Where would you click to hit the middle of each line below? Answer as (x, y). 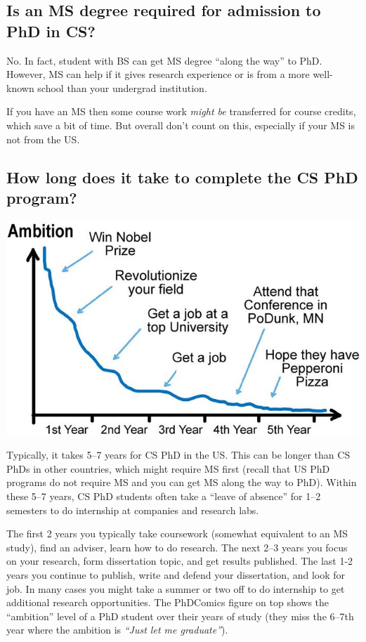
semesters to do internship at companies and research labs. (133, 510)
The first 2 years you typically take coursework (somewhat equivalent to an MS (177, 533)
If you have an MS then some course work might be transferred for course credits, (181, 111)
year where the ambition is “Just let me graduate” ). (117, 630)
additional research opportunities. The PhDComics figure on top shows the (168, 602)
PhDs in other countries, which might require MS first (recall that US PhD (168, 468)
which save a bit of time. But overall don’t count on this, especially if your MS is (181, 125)
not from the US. (43, 139)
